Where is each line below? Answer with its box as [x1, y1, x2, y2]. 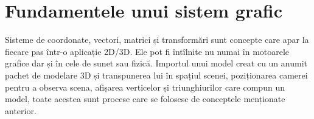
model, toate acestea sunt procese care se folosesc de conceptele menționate [5, 92, 285, 105]
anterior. [5, 104, 37, 117]
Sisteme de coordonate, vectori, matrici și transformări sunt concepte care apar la [5, 33, 309, 46]
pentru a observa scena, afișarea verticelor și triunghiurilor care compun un [5, 80, 285, 93]
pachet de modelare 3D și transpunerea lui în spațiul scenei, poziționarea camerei [5, 68, 308, 81]
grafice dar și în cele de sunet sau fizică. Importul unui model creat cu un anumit [5, 57, 307, 69]
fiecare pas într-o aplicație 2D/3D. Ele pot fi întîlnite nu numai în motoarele [5, 45, 290, 57]
